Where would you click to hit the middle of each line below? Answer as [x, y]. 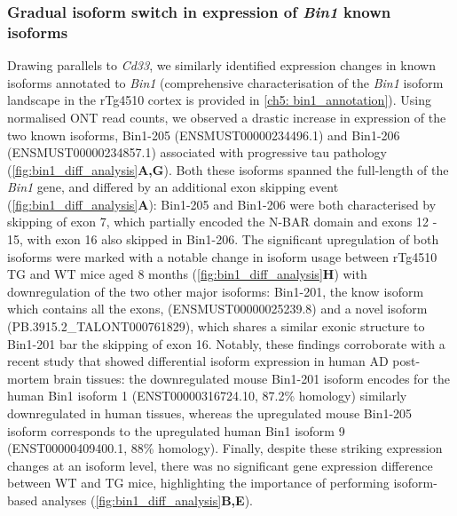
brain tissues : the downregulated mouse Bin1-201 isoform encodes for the [252, 378]
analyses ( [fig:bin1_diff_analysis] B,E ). [147, 500]
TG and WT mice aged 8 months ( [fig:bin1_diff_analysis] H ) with [187, 274]
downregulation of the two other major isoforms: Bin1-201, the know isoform [216, 291]
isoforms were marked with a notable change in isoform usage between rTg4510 [222, 256]
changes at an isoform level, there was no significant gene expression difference [220, 465]
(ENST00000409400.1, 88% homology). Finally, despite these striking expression [225, 448]
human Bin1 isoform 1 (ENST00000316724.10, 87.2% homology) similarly [207, 396]
